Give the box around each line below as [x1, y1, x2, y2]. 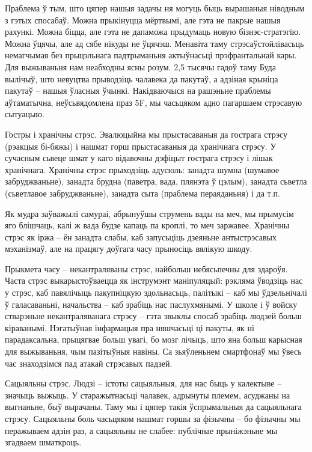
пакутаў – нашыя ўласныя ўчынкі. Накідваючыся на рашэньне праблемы [5, 84, 271, 97]
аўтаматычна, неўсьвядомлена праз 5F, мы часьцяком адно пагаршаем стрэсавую [5, 96, 302, 108]
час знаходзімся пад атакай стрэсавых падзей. [5, 356, 173, 369]
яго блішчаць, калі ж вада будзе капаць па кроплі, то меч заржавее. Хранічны [5, 219, 290, 231]
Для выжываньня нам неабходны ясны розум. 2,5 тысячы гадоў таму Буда [5, 60, 276, 73]
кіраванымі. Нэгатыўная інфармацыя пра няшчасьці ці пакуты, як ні [5, 321, 254, 334]
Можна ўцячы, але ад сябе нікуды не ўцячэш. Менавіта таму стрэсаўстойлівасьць [5, 37, 304, 49]
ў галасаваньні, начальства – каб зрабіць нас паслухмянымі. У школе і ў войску [5, 298, 298, 310]
